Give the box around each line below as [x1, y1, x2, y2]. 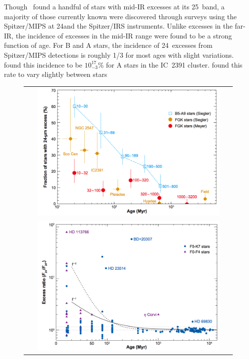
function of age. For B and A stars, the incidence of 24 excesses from [4, 40, 213, 50]
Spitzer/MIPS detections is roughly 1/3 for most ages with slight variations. [4, 49, 234, 60]
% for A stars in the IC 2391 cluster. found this [98, 59, 243, 70]
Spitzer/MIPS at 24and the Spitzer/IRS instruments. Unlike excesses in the [4, 21, 233, 31]
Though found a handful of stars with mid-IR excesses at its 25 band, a [4, 1, 225, 11]
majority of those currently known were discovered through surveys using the [4, 11, 237, 21]
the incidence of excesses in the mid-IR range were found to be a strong [15, 30, 232, 40]
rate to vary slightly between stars [4, 69, 107, 79]
